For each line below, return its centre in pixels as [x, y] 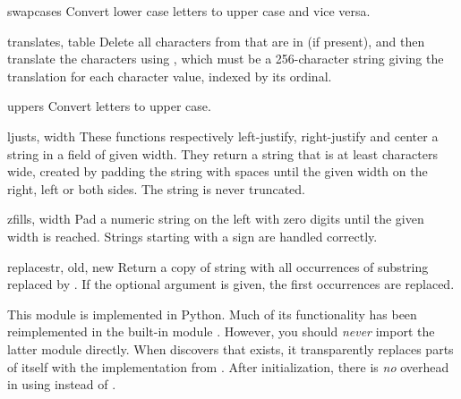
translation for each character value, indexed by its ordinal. [170, 76]
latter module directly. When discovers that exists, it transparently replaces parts [230, 348]
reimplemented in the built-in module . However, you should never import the [221, 331]
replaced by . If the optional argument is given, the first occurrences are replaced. [231, 284]
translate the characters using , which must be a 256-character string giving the [226, 59]
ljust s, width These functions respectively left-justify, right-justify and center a [223, 136]
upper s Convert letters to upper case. [109, 106]
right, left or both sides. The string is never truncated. [157, 188]
